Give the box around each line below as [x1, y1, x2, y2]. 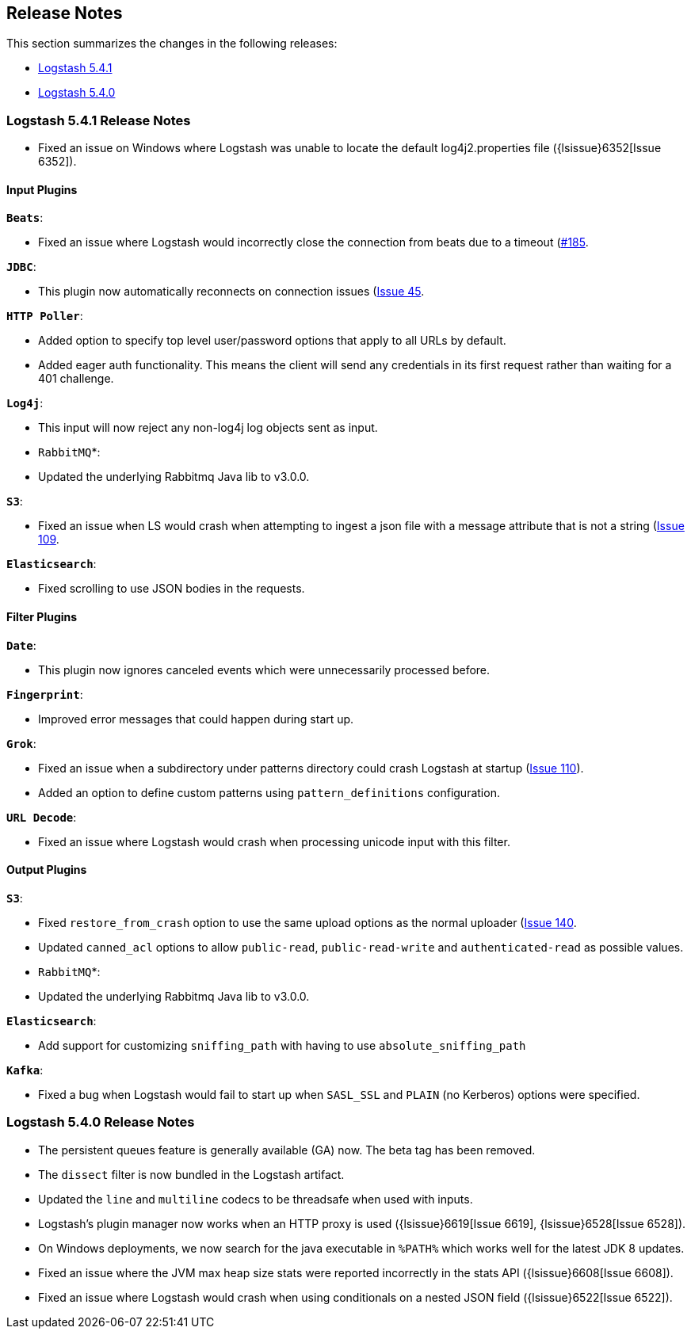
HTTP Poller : [6, 309, 83, 323]
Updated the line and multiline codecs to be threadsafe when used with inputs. [38, 1192, 473, 1206]
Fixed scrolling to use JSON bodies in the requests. [38, 582, 305, 596]
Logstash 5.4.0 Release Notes [6, 1114, 195, 1131]
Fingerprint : [6, 687, 83, 701]
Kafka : [6, 1062, 44, 1077]
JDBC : [6, 260, 36, 274]
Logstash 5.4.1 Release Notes [6, 112, 191, 128]
